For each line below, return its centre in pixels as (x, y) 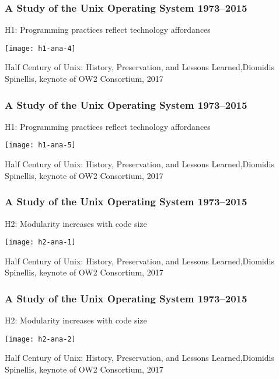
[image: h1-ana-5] (40, 145)
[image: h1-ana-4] (40, 48)
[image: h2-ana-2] (40, 339)
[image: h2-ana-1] (40, 242)
